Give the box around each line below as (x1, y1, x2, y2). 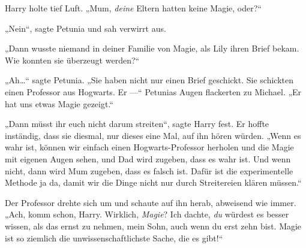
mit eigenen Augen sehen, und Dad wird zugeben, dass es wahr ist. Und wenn (5, 152, 291, 165)
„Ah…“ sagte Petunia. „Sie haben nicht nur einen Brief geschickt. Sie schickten (5, 74, 293, 86)
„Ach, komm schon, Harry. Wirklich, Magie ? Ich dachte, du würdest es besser (5, 208, 289, 220)
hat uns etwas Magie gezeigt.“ (5, 97, 113, 110)
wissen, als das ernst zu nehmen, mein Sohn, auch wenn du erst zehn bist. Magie (5, 219, 302, 232)
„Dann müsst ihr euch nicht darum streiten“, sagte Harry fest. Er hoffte (5, 117, 269, 130)
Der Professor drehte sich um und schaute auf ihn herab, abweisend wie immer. (5, 196, 296, 208)
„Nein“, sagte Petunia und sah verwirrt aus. (5, 22, 166, 34)
